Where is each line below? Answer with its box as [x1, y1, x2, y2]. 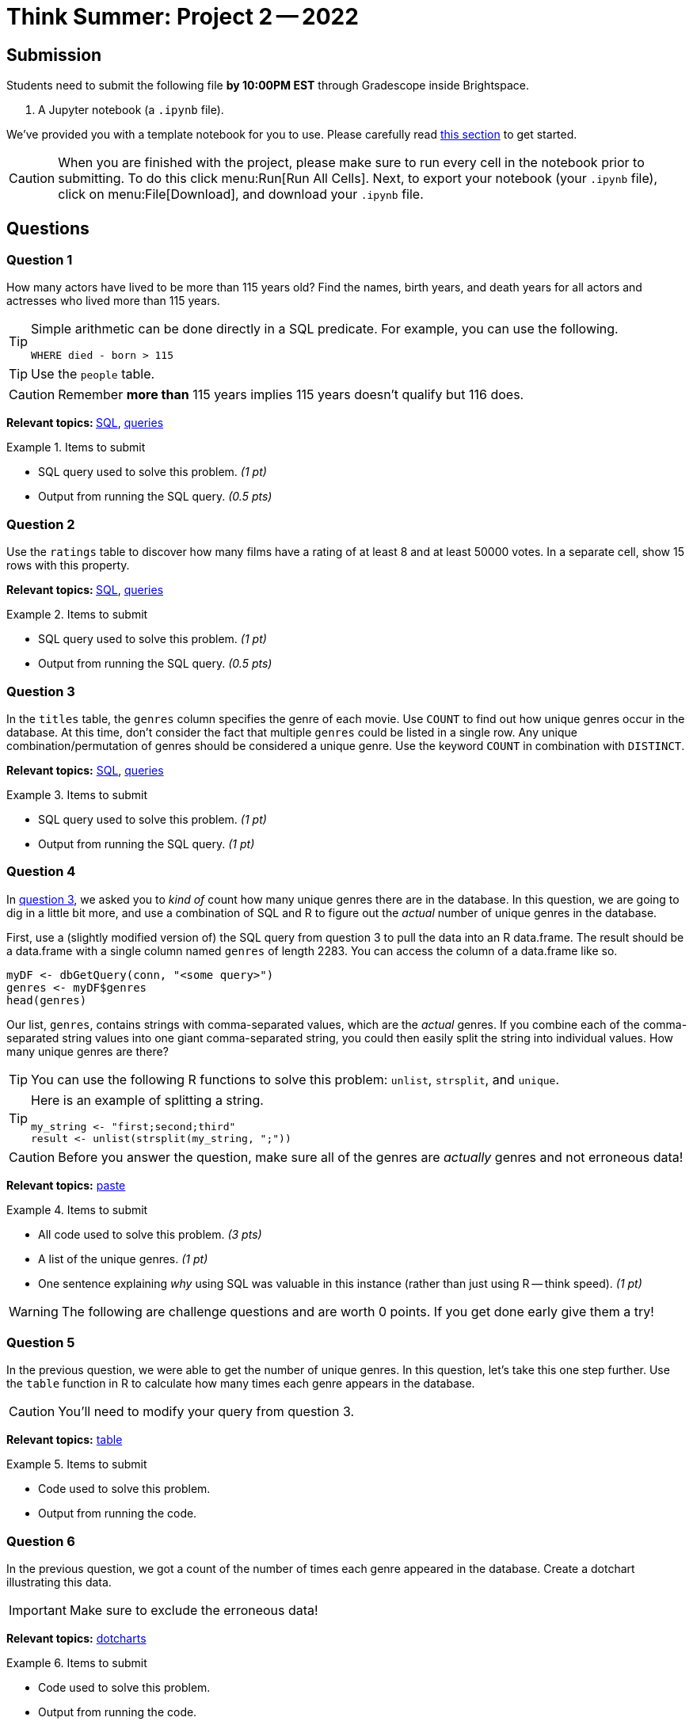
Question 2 [6, 516, 75, 532]
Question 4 [6, 863, 76, 880]
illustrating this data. [6, 1575, 112, 1590]
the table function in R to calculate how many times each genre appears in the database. [6, 1377, 475, 1391]
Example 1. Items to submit [6, 440, 146, 455]
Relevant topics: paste [6, 1178, 126, 1192]
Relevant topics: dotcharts [6, 1632, 147, 1646]
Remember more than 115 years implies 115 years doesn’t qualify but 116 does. [58, 387, 524, 403]
